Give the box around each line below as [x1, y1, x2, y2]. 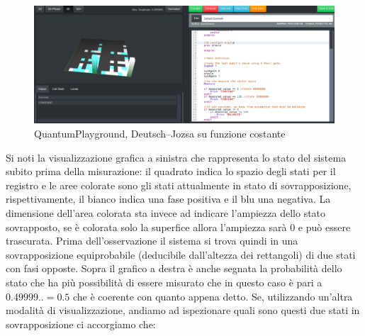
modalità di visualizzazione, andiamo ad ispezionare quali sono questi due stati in [6, 303, 360, 318]
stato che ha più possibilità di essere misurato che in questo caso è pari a [6, 274, 322, 289]
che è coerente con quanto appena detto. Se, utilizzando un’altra [72, 289, 353, 303]
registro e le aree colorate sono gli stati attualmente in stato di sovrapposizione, [6, 177, 352, 192]
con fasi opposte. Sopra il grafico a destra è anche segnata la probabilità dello [6, 261, 342, 276]
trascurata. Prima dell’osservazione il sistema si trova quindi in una [6, 233, 298, 248]
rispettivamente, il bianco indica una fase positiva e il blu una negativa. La [6, 191, 331, 206]
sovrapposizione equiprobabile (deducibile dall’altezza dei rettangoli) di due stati [6, 247, 356, 262]
